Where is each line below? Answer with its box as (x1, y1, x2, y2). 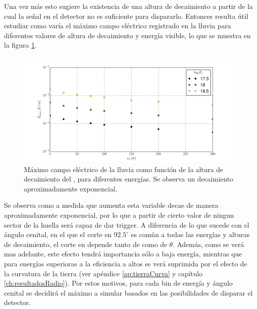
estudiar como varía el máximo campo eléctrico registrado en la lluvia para (4, 20, 231, 31)
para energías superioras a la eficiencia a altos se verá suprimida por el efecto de (4, 258, 248, 268)
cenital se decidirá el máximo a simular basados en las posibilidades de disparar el (4, 287, 253, 298)
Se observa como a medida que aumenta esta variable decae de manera (4, 200, 218, 210)
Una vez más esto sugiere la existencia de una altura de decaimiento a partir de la (4, 1, 253, 11)
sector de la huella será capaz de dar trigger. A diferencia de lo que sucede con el (4, 219, 250, 230)
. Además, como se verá (172, 239, 244, 249)
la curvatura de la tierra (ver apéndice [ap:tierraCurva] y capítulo (4, 268, 203, 278)
